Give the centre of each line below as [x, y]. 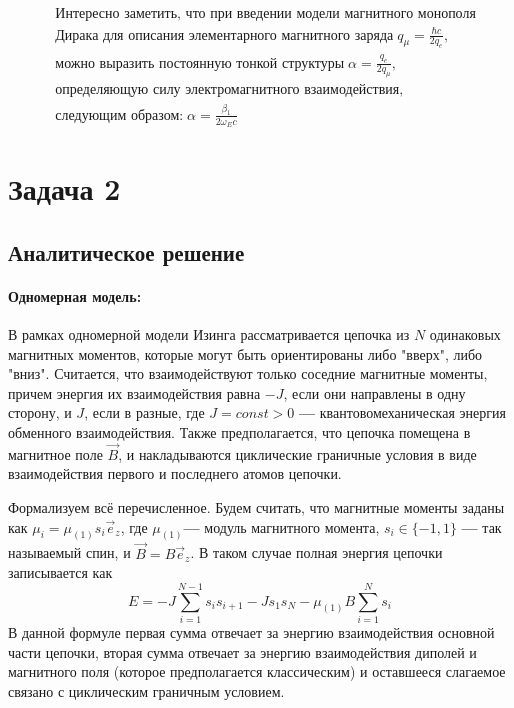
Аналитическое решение [126, 251]
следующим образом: [119, 115]
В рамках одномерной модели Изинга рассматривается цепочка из [209, 333]
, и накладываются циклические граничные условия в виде [297, 453]
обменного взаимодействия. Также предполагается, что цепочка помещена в [239, 431]
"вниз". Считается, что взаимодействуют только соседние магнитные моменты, [248, 373]
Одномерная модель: [75, 295]
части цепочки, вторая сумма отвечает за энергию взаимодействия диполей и [242, 651]
